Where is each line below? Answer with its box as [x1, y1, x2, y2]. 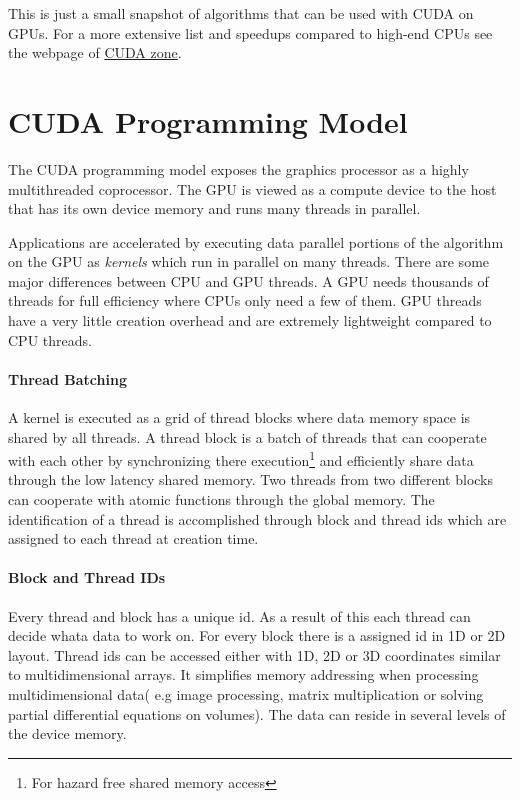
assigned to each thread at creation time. [8, 528, 259, 549]
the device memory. [8, 723, 127, 744]
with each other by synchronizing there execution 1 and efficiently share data [8, 447, 474, 470]
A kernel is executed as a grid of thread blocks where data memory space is [8, 407, 471, 428]
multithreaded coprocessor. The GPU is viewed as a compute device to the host [8, 178, 497, 199]
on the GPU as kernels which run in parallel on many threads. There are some [8, 251, 490, 272]
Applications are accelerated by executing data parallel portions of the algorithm [8, 231, 504, 252]
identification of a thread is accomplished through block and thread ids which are [8, 508, 507, 529]
